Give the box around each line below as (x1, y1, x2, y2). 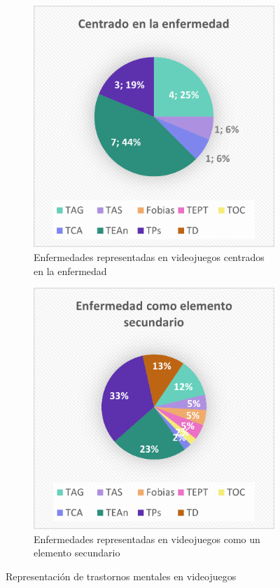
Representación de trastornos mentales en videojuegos (6, 568, 237, 583)
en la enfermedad (34, 263, 107, 278)
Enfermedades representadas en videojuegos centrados (34, 249, 265, 264)
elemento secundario (34, 545, 120, 560)
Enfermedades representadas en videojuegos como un (34, 531, 260, 546)
